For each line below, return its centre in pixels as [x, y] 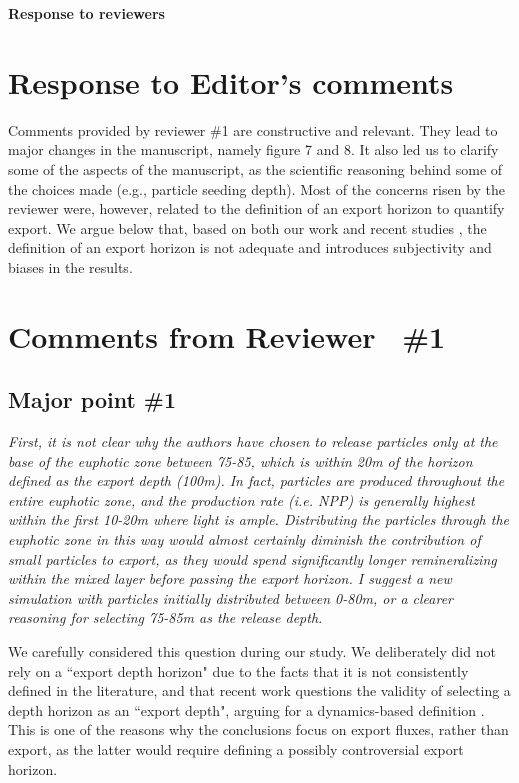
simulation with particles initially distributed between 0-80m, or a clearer [231, 597]
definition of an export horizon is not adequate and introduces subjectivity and [250, 247]
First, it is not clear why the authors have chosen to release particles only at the [253, 441]
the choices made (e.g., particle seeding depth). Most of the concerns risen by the [257, 188]
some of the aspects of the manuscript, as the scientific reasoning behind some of [255, 168]
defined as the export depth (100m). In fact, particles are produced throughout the [256, 480]
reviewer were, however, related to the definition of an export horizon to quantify [256, 208]
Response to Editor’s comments [231, 81]
